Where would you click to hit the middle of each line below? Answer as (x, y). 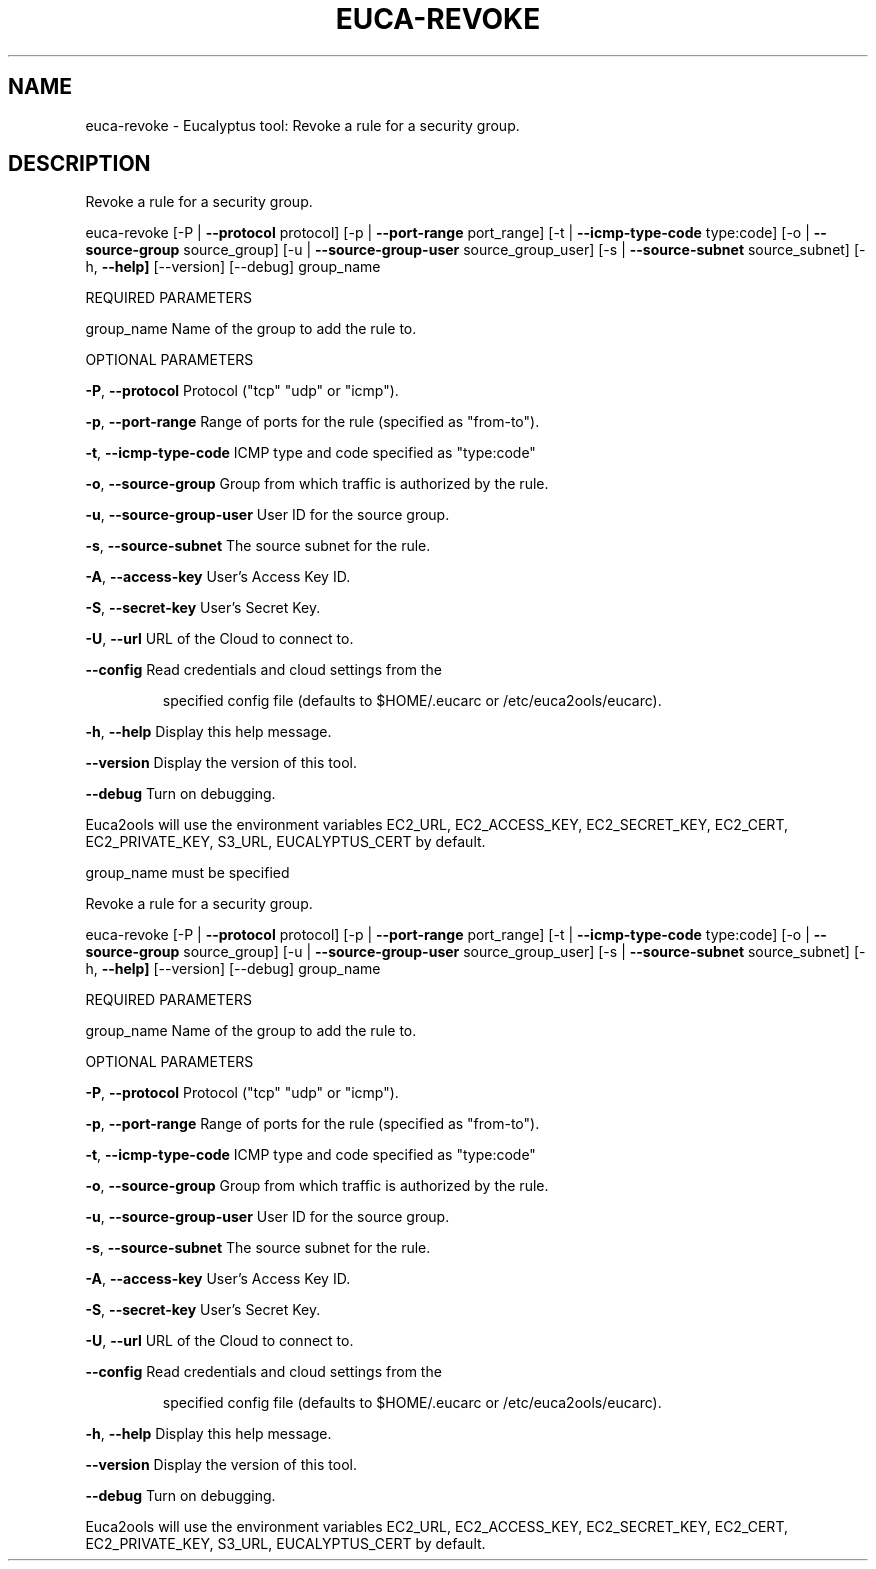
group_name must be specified (187, 873)
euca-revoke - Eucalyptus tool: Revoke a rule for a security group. (302, 125)
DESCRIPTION (79, 164)
